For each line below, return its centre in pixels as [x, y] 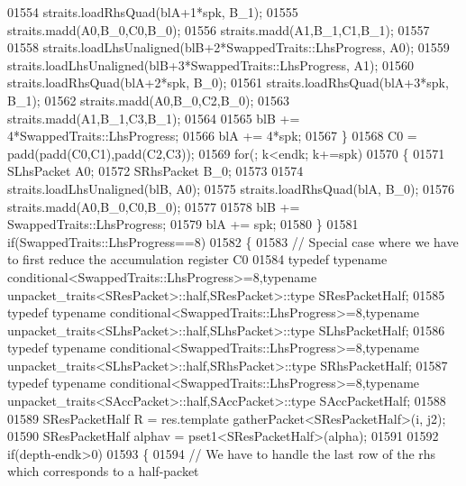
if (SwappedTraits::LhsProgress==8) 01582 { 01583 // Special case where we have [233, 241]
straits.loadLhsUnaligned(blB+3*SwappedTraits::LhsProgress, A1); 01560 [211, 64]
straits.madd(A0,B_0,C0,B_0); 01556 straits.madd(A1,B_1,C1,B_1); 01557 [219, 29]
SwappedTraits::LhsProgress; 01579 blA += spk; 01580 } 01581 [183, 224]
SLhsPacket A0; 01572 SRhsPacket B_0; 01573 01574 [155, 171]
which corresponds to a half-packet [103, 471]
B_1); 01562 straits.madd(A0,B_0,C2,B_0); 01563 [149, 100]
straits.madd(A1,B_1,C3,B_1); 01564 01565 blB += [154, 118]
